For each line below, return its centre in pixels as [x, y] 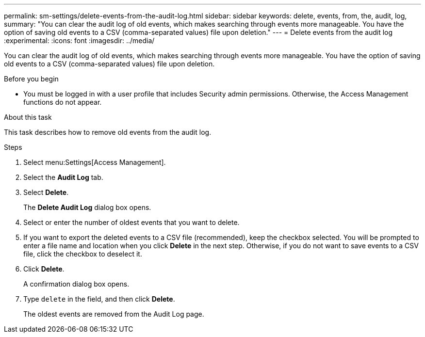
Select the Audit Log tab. [63, 177]
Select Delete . [46, 192]
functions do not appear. [63, 102]
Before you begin [31, 79]
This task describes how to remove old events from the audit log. [108, 132]
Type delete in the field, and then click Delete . [99, 299]
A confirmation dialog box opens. [76, 284]
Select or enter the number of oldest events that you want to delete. [131, 222]
